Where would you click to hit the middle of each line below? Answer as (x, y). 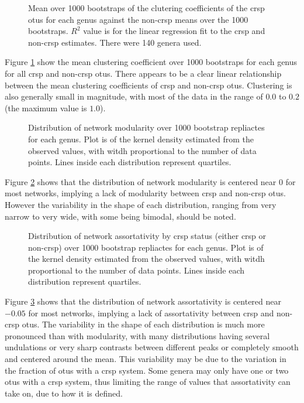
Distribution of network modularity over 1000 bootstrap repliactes (146, 127)
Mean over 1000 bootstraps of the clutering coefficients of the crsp (146, 8)
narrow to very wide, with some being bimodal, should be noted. (120, 216)
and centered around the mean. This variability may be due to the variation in (146, 359)
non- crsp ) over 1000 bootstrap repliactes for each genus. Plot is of (146, 247)
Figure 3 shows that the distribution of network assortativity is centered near (143, 301)
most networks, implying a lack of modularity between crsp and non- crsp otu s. (145, 193)
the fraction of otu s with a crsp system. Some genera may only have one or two (147, 370)
